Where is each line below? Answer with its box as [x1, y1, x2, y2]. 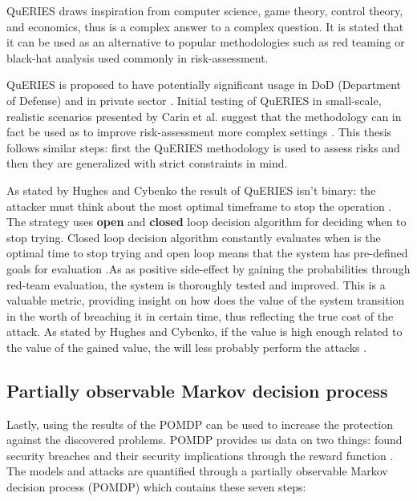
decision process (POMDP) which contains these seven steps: [6, 479, 306, 495]
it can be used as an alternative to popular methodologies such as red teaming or [6, 34, 405, 51]
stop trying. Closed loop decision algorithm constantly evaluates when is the [6, 228, 381, 245]
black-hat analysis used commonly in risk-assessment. [6, 49, 269, 66]
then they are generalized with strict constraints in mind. [6, 155, 288, 172]
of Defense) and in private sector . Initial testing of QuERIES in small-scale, [6, 91, 382, 108]
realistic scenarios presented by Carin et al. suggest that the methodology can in [6, 107, 402, 124]
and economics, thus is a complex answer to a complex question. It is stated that [6, 18, 404, 34]
